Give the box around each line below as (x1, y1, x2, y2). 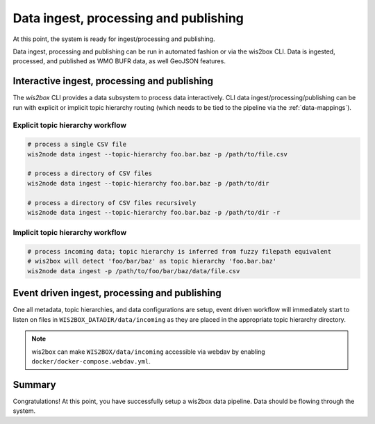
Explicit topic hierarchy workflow (12, 120, 127, 130)
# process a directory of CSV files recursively (27, 199, 197, 206)
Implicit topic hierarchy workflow (12, 228, 127, 238)
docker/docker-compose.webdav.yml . (31, 357, 151, 365)
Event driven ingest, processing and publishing (12, 287, 222, 299)
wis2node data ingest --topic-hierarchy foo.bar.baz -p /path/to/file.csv (27, 150, 288, 158)
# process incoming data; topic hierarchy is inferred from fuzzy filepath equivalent (27, 247, 332, 256)
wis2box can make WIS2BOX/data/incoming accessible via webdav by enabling (31, 348, 265, 356)
